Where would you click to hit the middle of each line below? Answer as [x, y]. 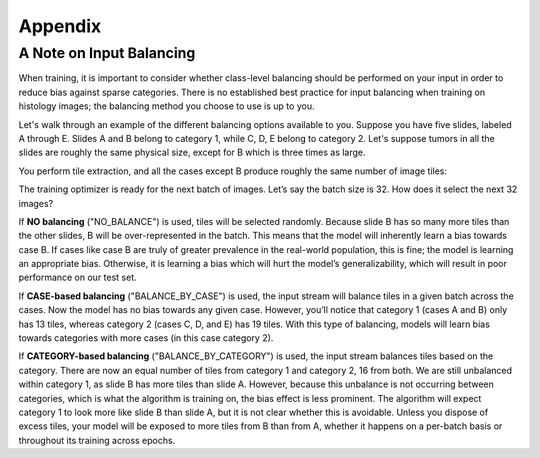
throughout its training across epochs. [97, 440]
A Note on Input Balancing [107, 53]
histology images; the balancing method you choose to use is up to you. [166, 106]
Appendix [60, 26]
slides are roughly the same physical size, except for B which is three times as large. [192, 152]
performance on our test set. [77, 277]
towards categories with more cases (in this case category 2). [146, 338]
